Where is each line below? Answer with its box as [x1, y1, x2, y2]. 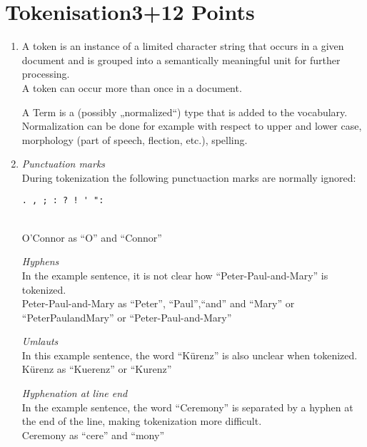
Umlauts [21, 334, 59, 349]
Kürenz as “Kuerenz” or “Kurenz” [21, 361, 172, 376]
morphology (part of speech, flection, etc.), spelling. [21, 132, 248, 147]
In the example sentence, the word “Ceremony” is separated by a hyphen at [21, 399, 353, 414]
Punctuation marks [21, 156, 106, 171]
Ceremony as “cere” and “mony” [21, 427, 165, 442]
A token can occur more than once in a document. [21, 80, 242, 95]
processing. [21, 66, 70, 81]
